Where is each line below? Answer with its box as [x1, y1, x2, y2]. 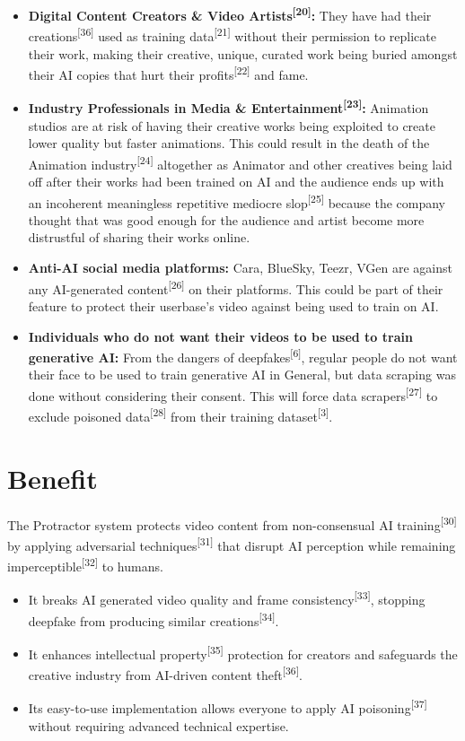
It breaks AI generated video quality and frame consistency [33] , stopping [28, 588, 426, 608]
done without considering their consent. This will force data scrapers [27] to [28, 383, 438, 405]
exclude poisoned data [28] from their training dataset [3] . [28, 405, 333, 425]
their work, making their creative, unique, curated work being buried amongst [28, 44, 458, 63]
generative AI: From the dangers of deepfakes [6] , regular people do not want [28, 345, 458, 366]
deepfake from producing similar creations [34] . [28, 608, 279, 630]
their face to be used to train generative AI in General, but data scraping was [28, 365, 456, 384]
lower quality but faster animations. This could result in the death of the [28, 134, 430, 153]
